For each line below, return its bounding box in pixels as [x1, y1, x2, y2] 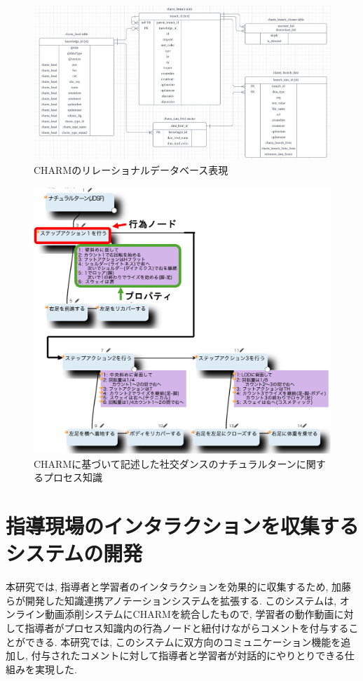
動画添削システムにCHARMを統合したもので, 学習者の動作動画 [44, 607, 334, 621]
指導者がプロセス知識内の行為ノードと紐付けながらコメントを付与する [25, 621, 349, 635]
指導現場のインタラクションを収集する [6, 511, 359, 540]
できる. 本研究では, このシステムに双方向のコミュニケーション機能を [25, 634, 341, 649]
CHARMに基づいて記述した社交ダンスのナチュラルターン [34, 456, 296, 471]
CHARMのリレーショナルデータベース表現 [34, 163, 228, 177]
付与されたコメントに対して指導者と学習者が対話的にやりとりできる [31, 648, 345, 663]
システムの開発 [6, 539, 143, 567]
